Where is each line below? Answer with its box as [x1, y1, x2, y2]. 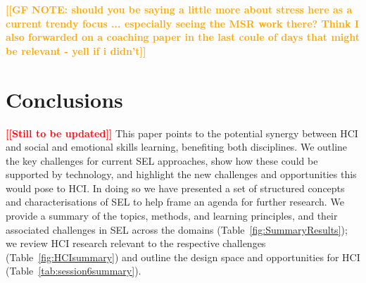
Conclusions [6, 84, 123, 113]
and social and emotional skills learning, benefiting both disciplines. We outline [6, 139, 348, 154]
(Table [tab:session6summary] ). [6, 263, 141, 278]
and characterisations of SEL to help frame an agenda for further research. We [6, 194, 344, 209]
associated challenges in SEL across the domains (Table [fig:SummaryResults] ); [6, 222, 348, 237]
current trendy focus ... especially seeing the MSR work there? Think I [6, 15, 359, 30]
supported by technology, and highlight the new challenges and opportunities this [6, 167, 357, 182]
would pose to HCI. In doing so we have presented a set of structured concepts [6, 180, 345, 195]
